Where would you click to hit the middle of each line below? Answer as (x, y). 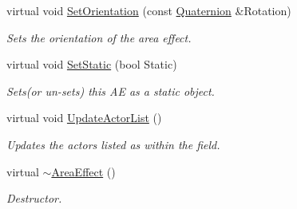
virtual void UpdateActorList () (84, 118)
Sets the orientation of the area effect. (99, 37)
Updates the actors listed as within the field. (113, 144)
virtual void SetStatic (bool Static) (92, 64)
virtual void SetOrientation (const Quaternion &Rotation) (149, 10)
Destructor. (34, 198)
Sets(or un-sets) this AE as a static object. (111, 91)
